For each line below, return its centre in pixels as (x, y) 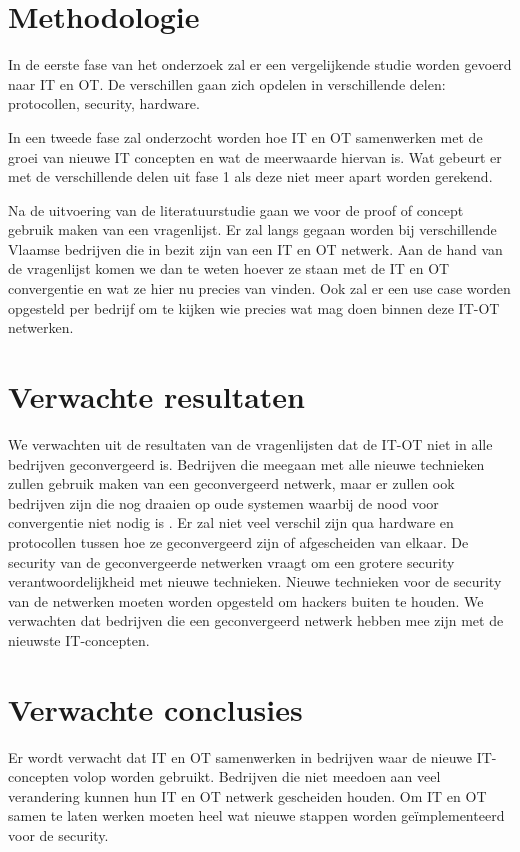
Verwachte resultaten (156, 396)
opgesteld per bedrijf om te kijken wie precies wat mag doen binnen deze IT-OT (254, 307)
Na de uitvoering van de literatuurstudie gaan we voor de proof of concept (236, 209)
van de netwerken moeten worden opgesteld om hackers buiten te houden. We (246, 600)
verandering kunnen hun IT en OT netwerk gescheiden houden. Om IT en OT (247, 795)
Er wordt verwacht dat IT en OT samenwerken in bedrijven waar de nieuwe (240, 756)
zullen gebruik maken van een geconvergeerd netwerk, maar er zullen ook (231, 483)
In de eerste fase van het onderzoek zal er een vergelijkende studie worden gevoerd (260, 64)
